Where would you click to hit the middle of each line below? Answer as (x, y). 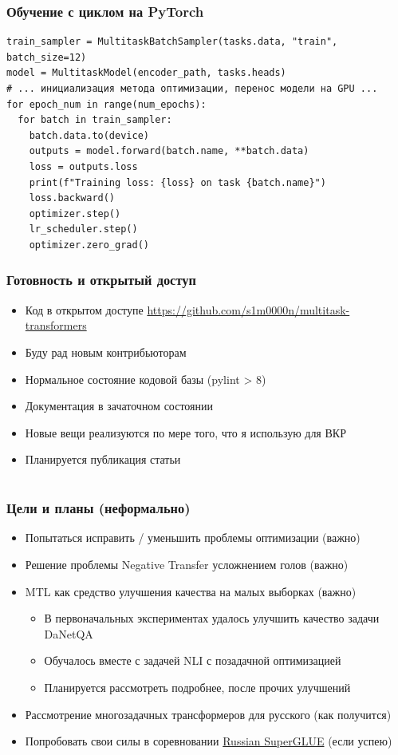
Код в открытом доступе (84, 309)
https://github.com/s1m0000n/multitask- (248, 309)
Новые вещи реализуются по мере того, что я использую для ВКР (185, 432)
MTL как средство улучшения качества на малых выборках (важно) (191, 591)
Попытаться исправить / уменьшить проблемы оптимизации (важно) (193, 538)
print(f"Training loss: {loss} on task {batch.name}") (177, 182)
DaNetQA (69, 633)
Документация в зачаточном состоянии (119, 406)
